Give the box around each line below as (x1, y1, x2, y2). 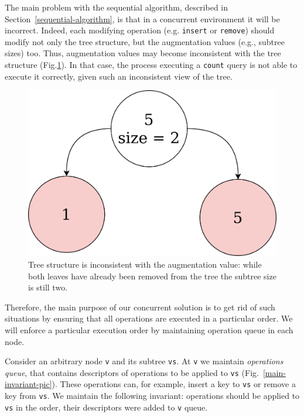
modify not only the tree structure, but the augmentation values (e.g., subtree (5, 35, 285, 47)
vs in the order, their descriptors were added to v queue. (5, 401, 208, 413)
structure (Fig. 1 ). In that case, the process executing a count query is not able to (5, 59, 298, 71)
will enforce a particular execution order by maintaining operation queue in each (5, 323, 293, 336)
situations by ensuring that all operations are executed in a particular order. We (5, 312, 293, 324)
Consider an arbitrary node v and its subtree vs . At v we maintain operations (5, 355, 283, 367)
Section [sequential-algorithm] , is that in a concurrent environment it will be (5, 12, 280, 25)
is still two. (28, 281, 68, 293)
